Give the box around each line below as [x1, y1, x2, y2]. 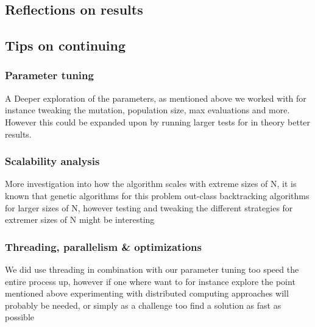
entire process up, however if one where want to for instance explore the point [5, 275, 296, 287]
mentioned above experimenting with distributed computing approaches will [5, 287, 289, 300]
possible [5, 311, 34, 323]
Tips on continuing [5, 36, 126, 55]
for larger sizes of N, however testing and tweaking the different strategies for [5, 201, 293, 214]
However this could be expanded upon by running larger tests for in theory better [5, 115, 311, 128]
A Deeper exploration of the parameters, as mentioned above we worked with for [5, 91, 306, 104]
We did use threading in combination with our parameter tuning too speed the [5, 262, 299, 275]
